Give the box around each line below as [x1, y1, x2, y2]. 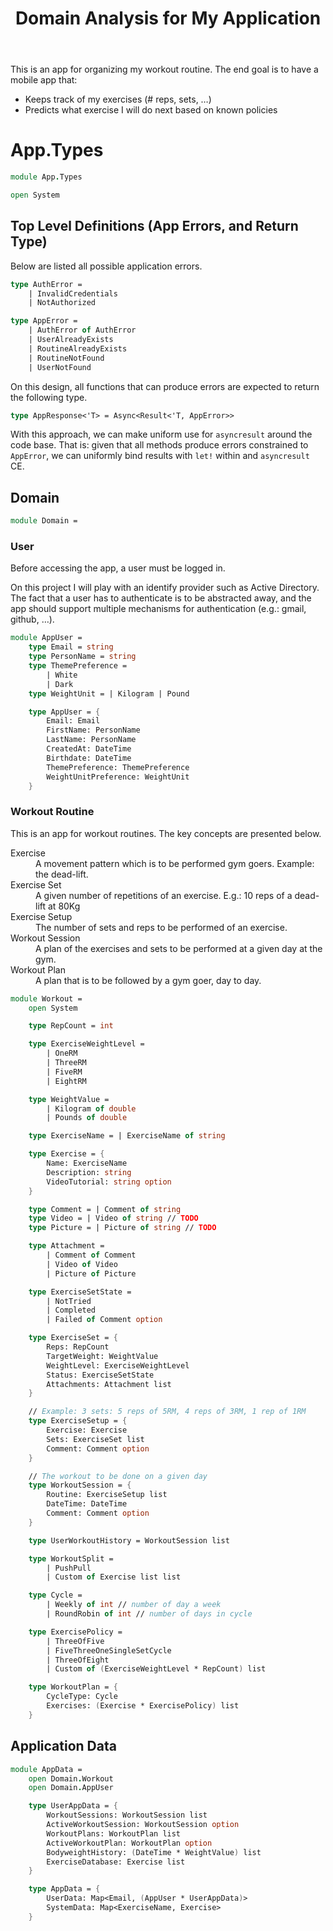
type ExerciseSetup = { [28, 1416, 128, 1426]
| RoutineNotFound [28, 353, 105, 363]
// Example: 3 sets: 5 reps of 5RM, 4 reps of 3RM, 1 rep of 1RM [28, 1407, 307, 1417]
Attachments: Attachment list [46, 1379, 172, 1389]
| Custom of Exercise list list [46, 1572, 182, 1582]
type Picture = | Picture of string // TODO [28, 1223, 217, 1233]
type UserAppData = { [28, 1801, 118, 1811]
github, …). [10, 613, 55, 626]
